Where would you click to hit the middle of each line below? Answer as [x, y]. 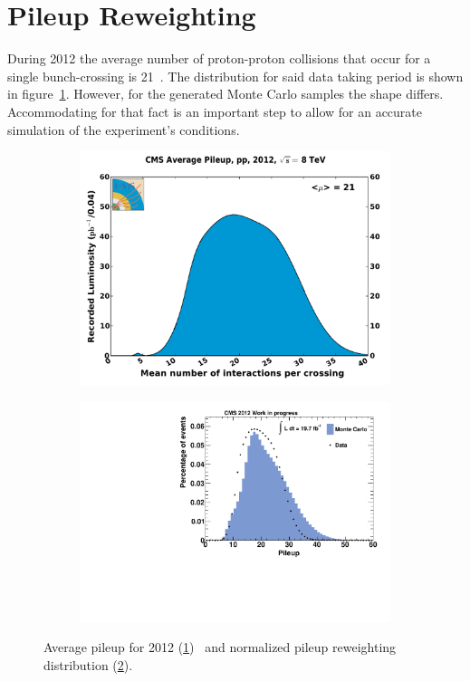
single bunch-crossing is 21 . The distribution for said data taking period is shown [235, 76]
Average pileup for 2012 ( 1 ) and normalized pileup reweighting [220, 647]
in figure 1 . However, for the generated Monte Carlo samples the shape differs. [225, 94]
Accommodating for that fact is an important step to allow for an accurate [215, 111]
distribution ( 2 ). [88, 664]
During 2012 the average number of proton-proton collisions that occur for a [219, 58]
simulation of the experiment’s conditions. [124, 129]
